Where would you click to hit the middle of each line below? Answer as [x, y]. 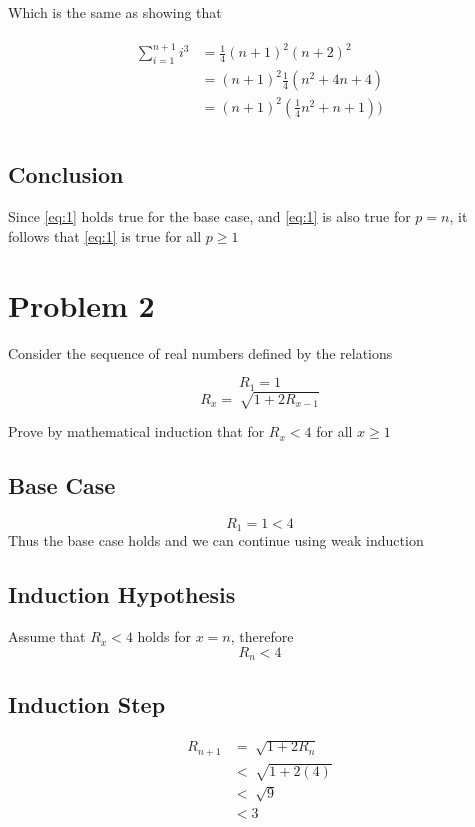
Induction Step [87, 703]
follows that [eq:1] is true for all [105, 235]
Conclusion [66, 174]
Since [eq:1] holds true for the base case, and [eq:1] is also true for [209, 216]
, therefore [262, 636]
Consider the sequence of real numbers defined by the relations [200, 352]
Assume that [47, 636]
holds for [164, 636]
